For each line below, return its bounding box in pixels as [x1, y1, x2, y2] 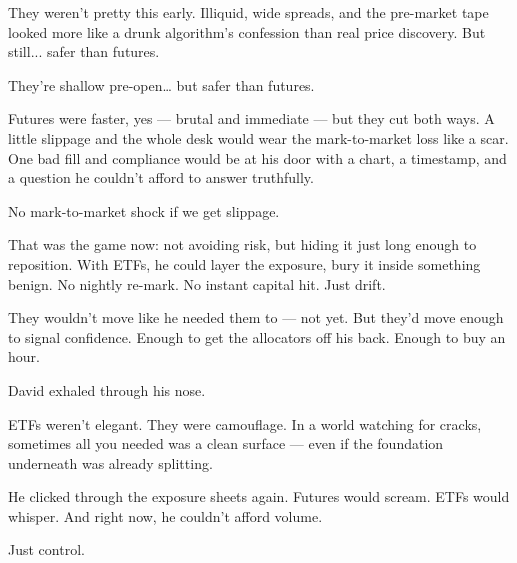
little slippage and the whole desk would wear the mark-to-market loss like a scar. [8, 127, 509, 148]
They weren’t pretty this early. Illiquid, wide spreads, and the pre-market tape [8, 2, 489, 22]
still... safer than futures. [8, 41, 160, 62]
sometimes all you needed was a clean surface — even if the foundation [8, 433, 444, 454]
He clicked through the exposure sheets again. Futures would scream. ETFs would [8, 486, 510, 507]
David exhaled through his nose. [8, 379, 206, 400]
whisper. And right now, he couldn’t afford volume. [8, 505, 323, 526]
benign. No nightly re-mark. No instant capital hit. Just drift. [8, 273, 386, 294]
